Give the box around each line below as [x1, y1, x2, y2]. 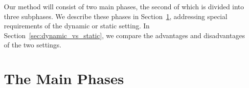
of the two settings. [4, 40, 62, 50]
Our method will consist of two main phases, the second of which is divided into [4, 1, 244, 11]
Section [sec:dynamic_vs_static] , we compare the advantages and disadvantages [4, 30, 245, 40]
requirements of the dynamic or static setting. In [4, 21, 150, 31]
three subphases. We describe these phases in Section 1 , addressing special [4, 11, 227, 21]
